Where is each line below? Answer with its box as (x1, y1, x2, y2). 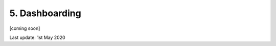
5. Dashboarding (9, 8, 81, 19)
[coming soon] (9, 25, 40, 31)
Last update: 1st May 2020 (9, 34, 65, 40)
